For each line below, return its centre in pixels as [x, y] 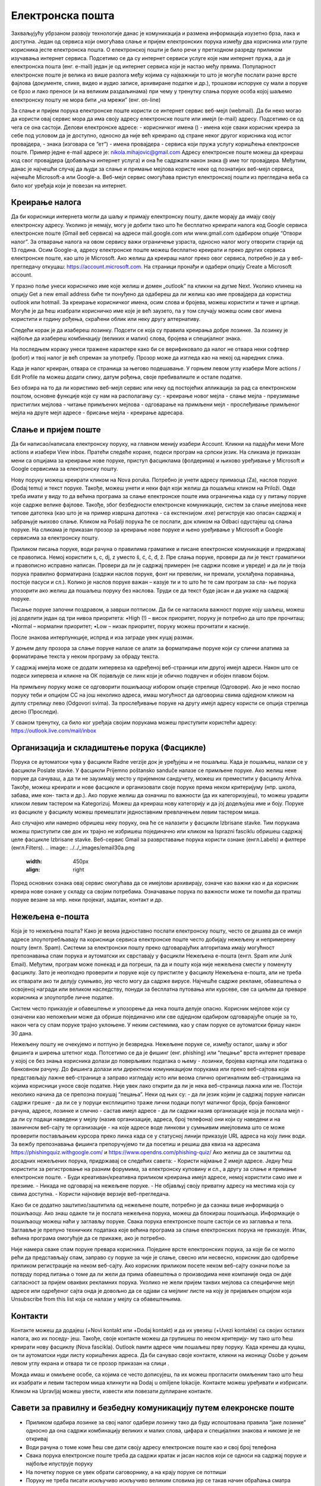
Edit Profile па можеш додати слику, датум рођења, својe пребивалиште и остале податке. [127, 377]
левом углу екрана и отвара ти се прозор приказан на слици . [90, 1364]
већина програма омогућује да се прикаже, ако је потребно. [89, 1238]
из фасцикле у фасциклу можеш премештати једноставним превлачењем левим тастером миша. [136, 812]
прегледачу [26, 266]
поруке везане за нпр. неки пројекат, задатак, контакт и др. [87, 900]
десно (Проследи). [35, 711]
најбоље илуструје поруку [59, 1464]
